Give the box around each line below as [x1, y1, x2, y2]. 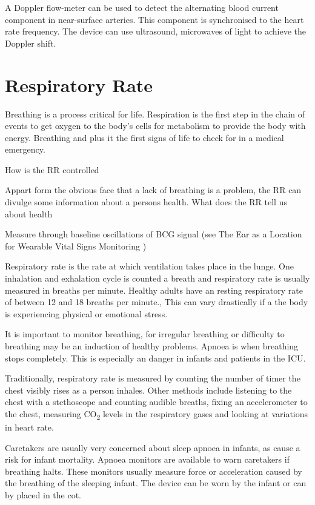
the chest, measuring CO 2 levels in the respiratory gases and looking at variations [5, 407, 308, 421]
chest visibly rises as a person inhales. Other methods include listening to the [5, 383, 292, 396]
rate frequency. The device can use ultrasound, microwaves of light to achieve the [5, 25, 306, 38]
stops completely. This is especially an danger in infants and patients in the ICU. [5, 351, 306, 364]
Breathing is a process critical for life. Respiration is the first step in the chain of [5, 107, 305, 120]
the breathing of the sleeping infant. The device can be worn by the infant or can [5, 477, 307, 489]
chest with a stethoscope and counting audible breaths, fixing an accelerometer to [5, 395, 308, 408]
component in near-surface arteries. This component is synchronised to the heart [5, 13, 304, 25]
